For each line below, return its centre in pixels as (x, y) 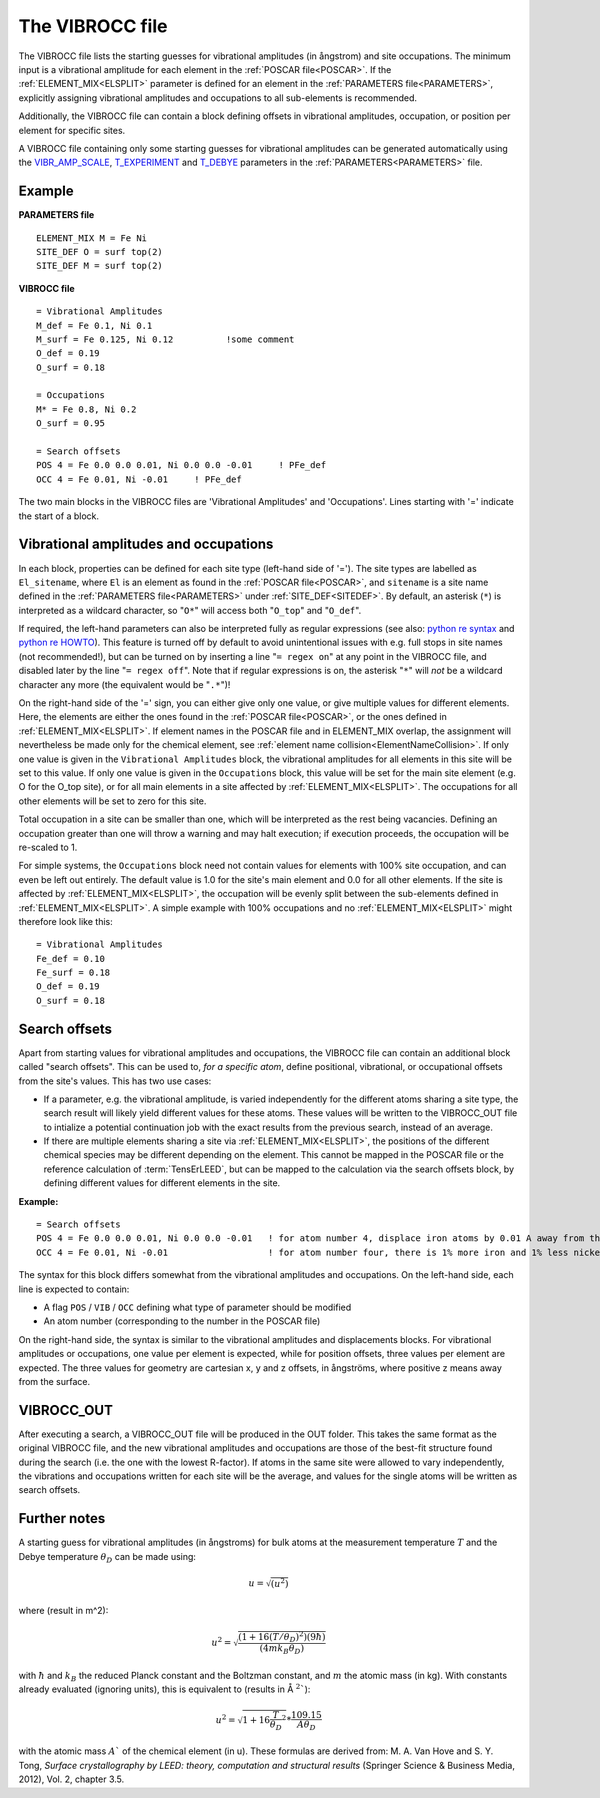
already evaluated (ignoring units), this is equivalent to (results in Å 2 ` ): (164, 1688)
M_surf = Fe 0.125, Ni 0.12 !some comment (165, 339)
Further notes (62, 1518)
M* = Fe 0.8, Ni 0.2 (86, 409)
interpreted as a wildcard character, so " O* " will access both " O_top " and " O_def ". (190, 610)
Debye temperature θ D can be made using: (107, 1557)
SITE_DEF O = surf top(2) (100, 251)
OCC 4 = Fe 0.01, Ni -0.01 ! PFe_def (139, 479)
